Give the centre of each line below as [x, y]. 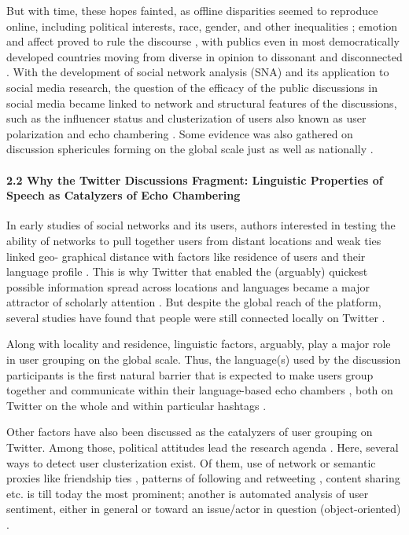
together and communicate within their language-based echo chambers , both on [200, 390]
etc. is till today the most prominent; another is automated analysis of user [188, 493]
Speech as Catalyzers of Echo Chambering [123, 195]
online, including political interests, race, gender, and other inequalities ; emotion [202, 26]
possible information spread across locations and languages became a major [188, 286]
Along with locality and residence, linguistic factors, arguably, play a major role [199, 344]
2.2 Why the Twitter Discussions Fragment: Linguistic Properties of [195, 180]
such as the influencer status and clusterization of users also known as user [186, 118]
